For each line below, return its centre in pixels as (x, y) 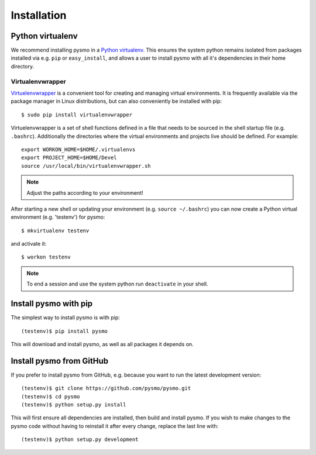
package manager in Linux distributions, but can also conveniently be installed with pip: (116, 101)
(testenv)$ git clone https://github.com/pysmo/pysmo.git (106, 388)
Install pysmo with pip (52, 304)
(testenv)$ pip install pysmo (65, 331)
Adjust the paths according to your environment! (85, 192)
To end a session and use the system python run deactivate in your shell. (117, 284)
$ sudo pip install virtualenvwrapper (77, 115)
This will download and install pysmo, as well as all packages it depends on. (102, 344)
